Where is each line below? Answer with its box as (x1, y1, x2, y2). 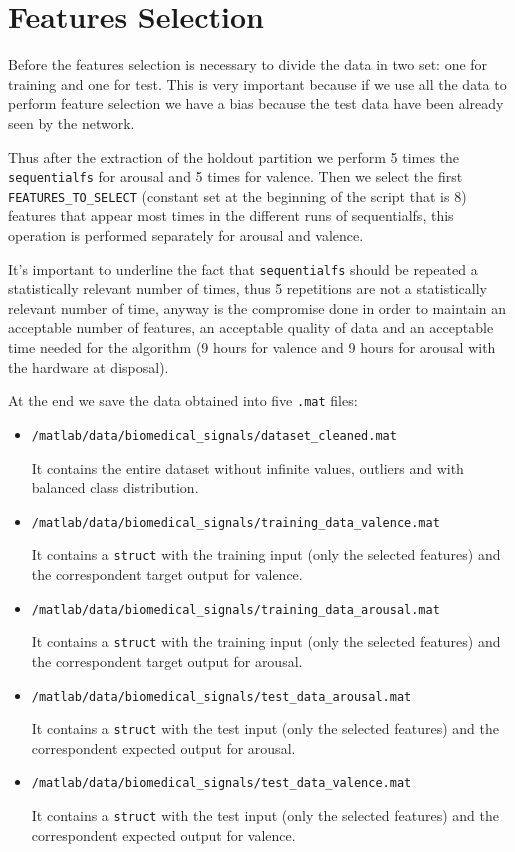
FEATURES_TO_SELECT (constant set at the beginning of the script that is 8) (8, 185, 467, 206)
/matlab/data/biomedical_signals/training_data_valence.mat (31, 515, 440, 530)
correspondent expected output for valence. (31, 824, 296, 845)
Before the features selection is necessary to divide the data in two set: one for (8, 54, 488, 75)
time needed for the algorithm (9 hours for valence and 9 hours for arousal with (8, 337, 496, 358)
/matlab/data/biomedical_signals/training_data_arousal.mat (31, 602, 440, 617)
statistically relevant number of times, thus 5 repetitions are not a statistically (8, 278, 488, 299)
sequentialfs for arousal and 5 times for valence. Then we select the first (8, 166, 463, 187)
